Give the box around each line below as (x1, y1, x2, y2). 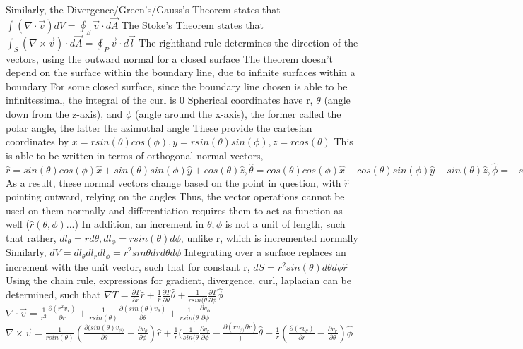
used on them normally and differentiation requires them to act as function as (6, 202, 343, 217)
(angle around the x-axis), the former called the (135, 106, 341, 121)
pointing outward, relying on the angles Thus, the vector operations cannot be (6, 189, 345, 204)
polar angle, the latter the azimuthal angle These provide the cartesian (6, 120, 312, 135)
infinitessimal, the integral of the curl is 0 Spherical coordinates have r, (6, 92, 313, 107)
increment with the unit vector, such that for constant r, (6, 259, 250, 274)
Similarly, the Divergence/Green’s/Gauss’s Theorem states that (6, 2, 281, 16)
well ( (6, 216, 30, 231)
